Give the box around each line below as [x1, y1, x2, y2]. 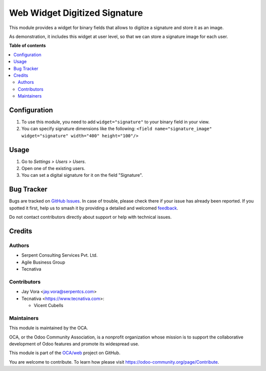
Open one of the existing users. [21, 166, 86, 171]
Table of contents [9, 42, 46, 49]
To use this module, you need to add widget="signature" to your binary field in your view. [21, 119, 210, 125]
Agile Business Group [21, 259, 66, 265]
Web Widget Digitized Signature [9, 7, 143, 18]
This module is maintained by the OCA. [9, 325, 88, 331]
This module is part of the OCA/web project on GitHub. [9, 350, 121, 356]
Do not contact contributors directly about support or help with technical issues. [9, 214, 172, 220]
